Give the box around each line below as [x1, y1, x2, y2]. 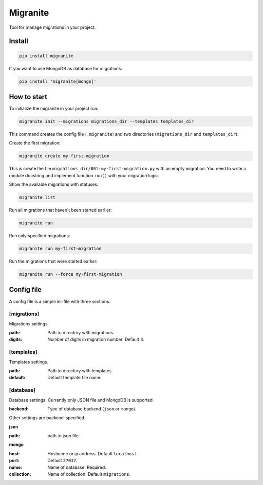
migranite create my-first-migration [19, 153, 110, 159]
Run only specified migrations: [9, 233, 70, 239]
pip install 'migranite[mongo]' [19, 79, 97, 84]
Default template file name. [47, 375, 102, 381]
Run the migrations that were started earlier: [9, 259, 97, 264]
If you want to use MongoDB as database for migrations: [9, 65, 123, 71]
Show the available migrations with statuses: [9, 182, 98, 187]
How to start [9, 93, 47, 101]
